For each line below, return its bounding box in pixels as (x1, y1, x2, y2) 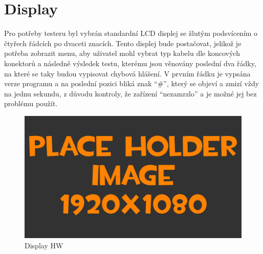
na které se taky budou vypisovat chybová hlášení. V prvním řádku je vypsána (4, 68, 251, 79)
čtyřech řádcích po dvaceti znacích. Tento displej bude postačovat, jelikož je (4, 37, 242, 48)
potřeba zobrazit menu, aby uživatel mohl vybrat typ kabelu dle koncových (4, 48, 240, 58)
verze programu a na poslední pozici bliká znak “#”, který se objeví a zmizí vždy (4, 78, 259, 89)
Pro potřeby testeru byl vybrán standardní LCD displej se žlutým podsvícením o (4, 28, 258, 38)
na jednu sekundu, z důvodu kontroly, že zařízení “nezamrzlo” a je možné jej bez (4, 88, 257, 99)
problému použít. (4, 98, 58, 109)
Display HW (25, 240, 63, 250)
